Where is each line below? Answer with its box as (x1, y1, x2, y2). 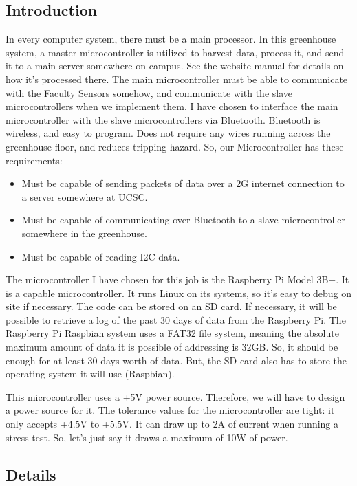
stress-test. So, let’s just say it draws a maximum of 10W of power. (6, 430, 288, 444)
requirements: (6, 153, 63, 167)
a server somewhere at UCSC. (21, 189, 148, 203)
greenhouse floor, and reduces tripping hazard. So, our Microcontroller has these (6, 139, 344, 153)
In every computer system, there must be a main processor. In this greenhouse (6, 32, 336, 46)
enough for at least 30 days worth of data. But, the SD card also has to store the (6, 353, 347, 367)
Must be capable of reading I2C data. (21, 249, 180, 263)
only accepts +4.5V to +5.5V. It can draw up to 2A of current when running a (6, 417, 339, 431)
